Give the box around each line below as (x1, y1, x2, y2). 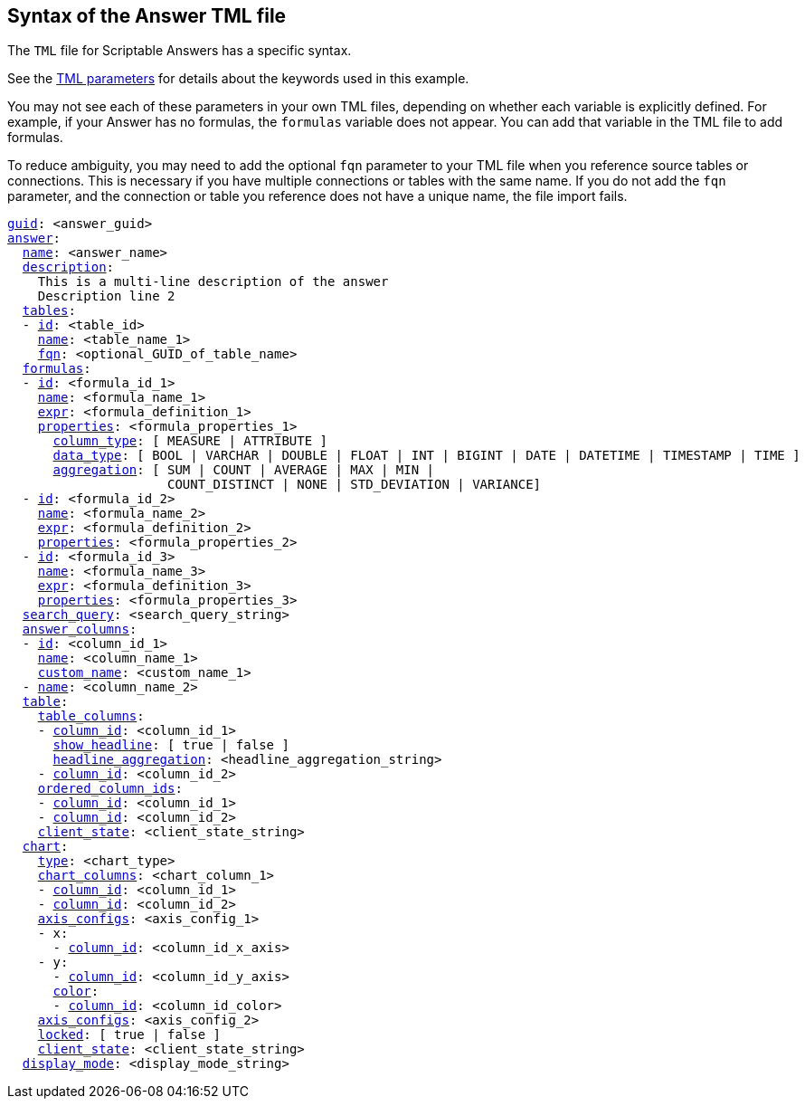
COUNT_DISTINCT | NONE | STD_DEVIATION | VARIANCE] (167, 477, 542, 492)
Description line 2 (37, 289, 175, 304)
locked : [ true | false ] (37, 1027, 222, 1043)
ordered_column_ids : (37, 781, 183, 796)
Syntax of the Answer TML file (7, 5, 287, 27)
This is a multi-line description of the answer (37, 274, 389, 290)
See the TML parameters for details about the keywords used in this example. (7, 71, 469, 87)
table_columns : (37, 709, 145, 724)
